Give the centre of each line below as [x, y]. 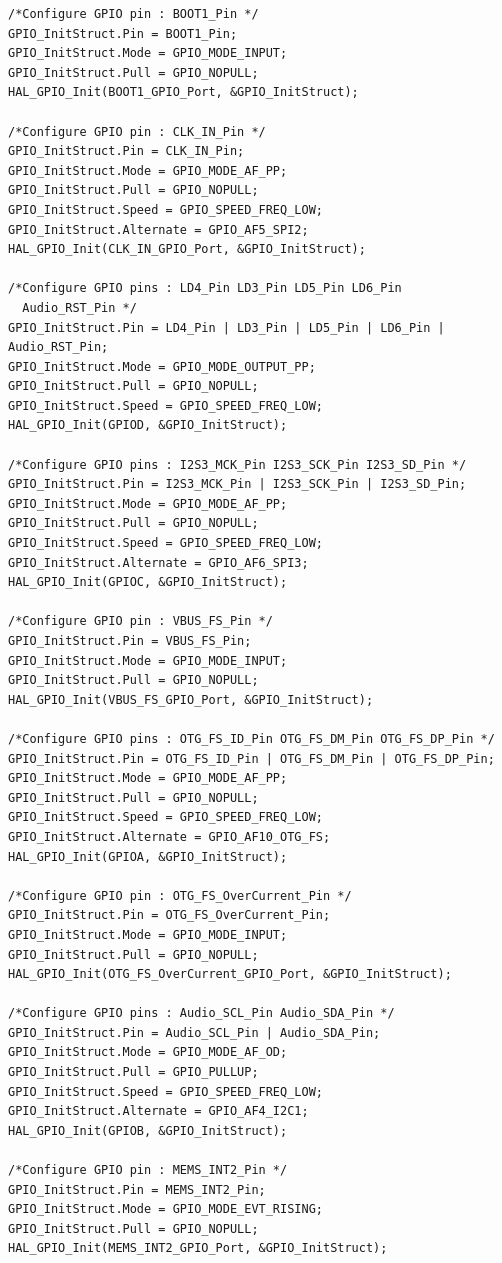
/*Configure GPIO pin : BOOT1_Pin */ [133, 14]
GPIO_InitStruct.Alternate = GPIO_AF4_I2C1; [158, 1111]
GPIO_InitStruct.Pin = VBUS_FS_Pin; [130, 641]
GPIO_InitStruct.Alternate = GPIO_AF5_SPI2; [158, 229]
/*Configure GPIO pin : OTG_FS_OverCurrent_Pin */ [180, 895]
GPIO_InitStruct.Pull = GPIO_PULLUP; [133, 1072]
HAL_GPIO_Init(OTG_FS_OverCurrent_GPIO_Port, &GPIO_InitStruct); [230, 974]
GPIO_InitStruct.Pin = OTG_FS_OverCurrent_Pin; [169, 915]
